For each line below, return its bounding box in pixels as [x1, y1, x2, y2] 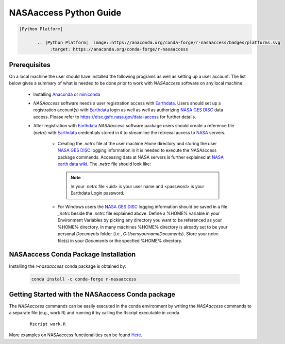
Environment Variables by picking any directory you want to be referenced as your [57, 217, 222, 223]
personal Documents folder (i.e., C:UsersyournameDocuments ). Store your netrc [57, 231, 219, 237]
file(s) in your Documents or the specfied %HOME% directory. [57, 238, 183, 243]
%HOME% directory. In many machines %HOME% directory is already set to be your [57, 224, 228, 230]
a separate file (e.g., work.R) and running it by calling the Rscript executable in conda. [9, 310, 181, 316]
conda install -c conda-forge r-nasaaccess [31, 276, 137, 282]
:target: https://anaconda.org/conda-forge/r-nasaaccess [50, 47, 188, 52]
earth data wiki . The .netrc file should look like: [57, 161, 151, 167]
